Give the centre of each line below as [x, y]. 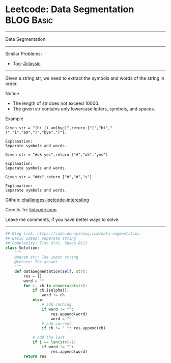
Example [15, 119]
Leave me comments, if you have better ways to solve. [62, 219]
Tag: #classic [26, 63]
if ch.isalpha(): [51, 290]
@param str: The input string [47, 257]
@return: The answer [36, 262]
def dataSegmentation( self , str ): [51, 271]
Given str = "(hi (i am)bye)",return [45, 128]
